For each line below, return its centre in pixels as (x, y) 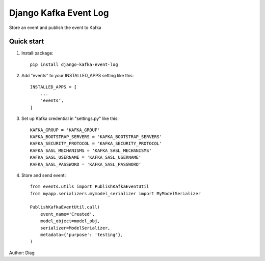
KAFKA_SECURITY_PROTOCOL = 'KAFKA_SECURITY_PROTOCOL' (96, 144)
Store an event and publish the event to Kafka (55, 28)
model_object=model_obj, (70, 221)
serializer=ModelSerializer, (75, 228)
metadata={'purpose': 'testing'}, (82, 235)
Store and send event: (44, 175)
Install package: (37, 53)
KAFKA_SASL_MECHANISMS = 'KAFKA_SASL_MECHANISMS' (91, 150)
